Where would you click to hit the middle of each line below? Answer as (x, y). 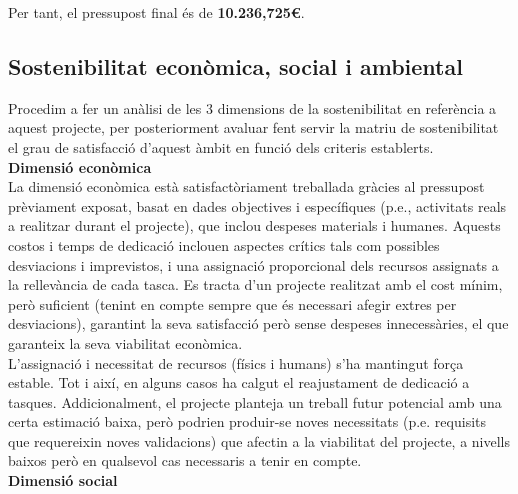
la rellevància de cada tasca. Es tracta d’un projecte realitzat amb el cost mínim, (255, 284)
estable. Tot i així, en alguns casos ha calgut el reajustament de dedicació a (239, 382)
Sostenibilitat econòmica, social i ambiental (235, 65)
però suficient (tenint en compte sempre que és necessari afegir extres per (232, 303)
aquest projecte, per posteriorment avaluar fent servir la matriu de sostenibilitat (253, 127)
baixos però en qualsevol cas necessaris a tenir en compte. (185, 460)
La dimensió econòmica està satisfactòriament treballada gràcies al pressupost (246, 186)
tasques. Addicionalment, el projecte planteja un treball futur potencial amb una (255, 401)
